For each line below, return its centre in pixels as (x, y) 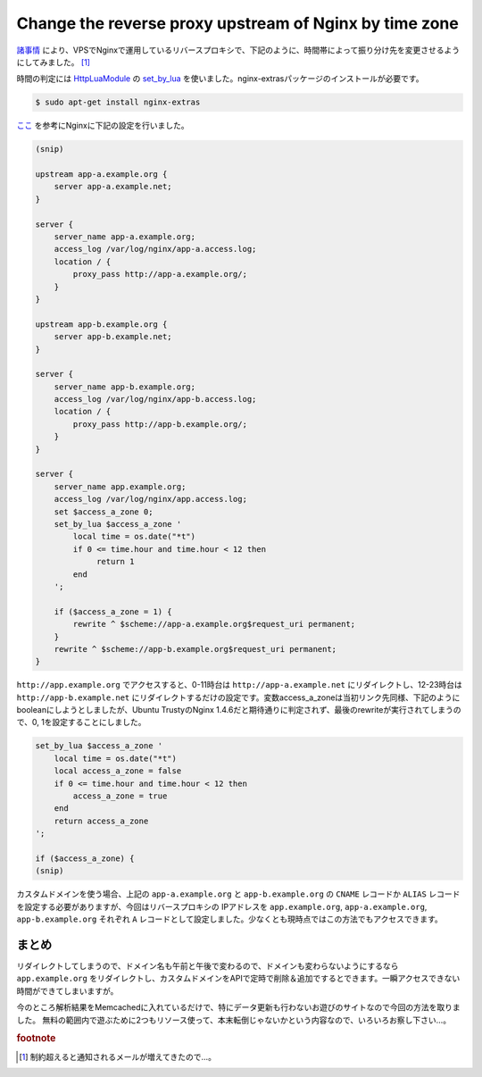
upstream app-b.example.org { (101, 324)
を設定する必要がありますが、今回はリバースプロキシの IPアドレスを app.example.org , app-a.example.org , (222, 906)
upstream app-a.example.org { (101, 175)
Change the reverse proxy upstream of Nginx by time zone (237, 23)
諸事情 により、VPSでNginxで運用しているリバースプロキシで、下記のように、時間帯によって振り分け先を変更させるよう (238, 50)
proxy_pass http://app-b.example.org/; (160, 424)
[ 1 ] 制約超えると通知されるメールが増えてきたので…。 (117, 1056)
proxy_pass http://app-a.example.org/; (160, 274)
